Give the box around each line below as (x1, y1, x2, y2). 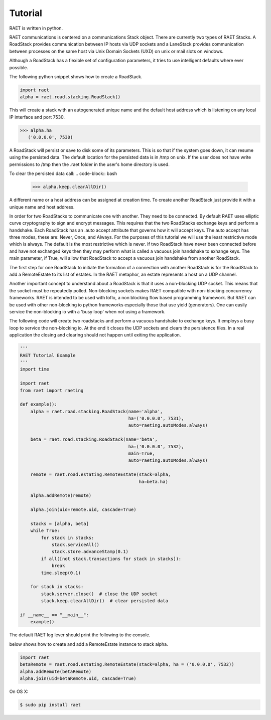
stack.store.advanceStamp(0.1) (51, 549, 129, 555)
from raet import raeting (20, 388, 84, 393)
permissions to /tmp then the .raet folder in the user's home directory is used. (9, 161, 170, 167)
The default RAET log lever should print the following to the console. (9, 632, 151, 638)
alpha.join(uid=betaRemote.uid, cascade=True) (20, 675, 137, 681)
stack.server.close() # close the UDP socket (41, 591, 158, 597)
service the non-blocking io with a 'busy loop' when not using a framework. (9, 309, 166, 314)
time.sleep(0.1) (41, 570, 81, 576)
